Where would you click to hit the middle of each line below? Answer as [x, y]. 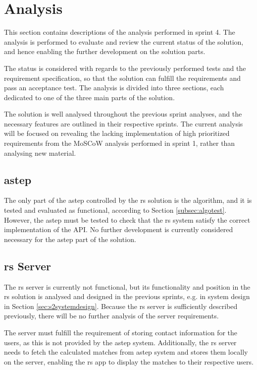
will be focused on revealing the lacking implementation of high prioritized [117, 133]
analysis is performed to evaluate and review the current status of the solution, [124, 41]
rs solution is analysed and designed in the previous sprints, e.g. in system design [127, 296]
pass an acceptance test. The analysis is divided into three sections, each [114, 88]
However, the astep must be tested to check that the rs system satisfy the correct [127, 219]
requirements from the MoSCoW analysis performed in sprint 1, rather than [120, 143]
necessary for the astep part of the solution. [70, 239]
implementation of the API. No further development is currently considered [119, 229]
